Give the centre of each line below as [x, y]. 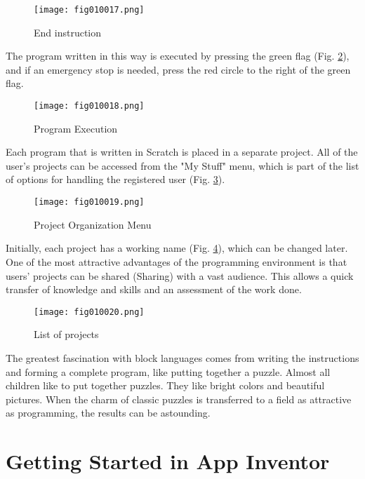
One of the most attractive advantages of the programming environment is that [177, 261]
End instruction [68, 32]
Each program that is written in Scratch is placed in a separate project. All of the [182, 152]
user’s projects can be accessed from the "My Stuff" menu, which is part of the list [182, 165]
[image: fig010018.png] [89, 106]
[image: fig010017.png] [89, 10]
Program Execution [76, 128]
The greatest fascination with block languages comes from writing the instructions [182, 357]
